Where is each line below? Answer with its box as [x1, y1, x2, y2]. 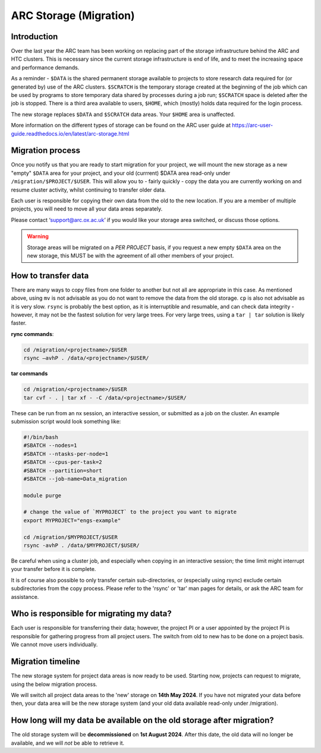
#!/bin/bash [23, 434, 59, 440]
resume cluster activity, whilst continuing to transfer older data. [11, 186, 166, 193]
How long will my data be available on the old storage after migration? [11, 716, 275, 726]
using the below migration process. [11, 680, 97, 688]
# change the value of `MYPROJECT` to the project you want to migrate [23, 509, 237, 516]
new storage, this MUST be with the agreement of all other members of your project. [27, 252, 234, 259]
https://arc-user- [232, 122, 273, 129]
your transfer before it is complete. [11, 566, 96, 573]
